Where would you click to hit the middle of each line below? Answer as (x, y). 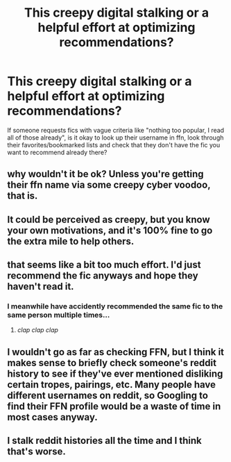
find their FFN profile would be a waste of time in (114, 406)
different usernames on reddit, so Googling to (108, 395)
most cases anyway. (53, 417)
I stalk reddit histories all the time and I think (105, 441)
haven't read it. (41, 287)
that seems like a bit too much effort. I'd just (104, 265)
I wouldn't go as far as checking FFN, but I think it (115, 352)
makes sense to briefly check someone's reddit (112, 363)
